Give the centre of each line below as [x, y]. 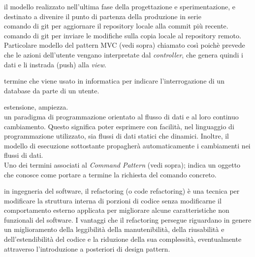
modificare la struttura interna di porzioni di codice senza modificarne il [113, 200]
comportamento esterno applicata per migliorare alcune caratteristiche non [117, 210]
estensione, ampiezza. [36, 107]
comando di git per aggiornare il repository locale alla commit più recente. [116, 26]
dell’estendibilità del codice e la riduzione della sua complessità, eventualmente [123, 239]
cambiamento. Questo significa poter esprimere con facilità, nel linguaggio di [119, 126]
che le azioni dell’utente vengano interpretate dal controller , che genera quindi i [124, 54]
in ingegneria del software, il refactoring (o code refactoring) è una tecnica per [122, 191]
